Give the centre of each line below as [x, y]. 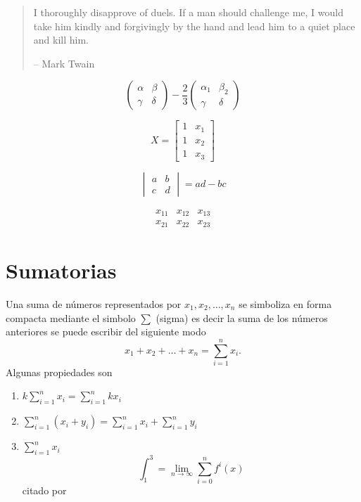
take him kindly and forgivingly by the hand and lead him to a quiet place [194, 26]
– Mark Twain [64, 63]
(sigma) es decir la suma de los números [242, 317]
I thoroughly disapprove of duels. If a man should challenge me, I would [188, 12]
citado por [44, 490]
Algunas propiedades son [59, 372]
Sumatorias [61, 270]
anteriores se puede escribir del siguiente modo [106, 332]
